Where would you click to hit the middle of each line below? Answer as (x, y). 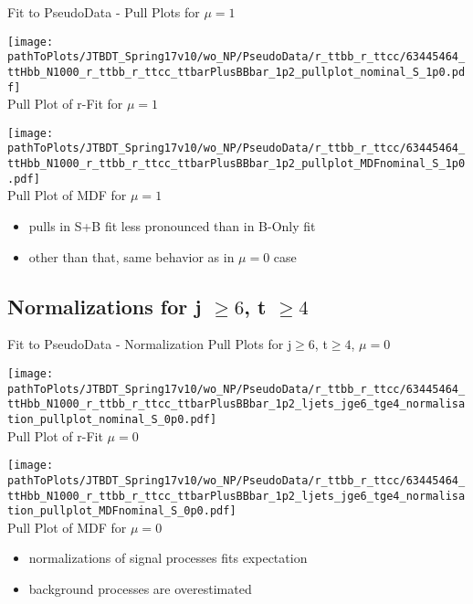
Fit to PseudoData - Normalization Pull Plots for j (150, 344)
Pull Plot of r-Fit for (65, 104)
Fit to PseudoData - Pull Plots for (104, 12)
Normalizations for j (105, 306)
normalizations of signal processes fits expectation (168, 558)
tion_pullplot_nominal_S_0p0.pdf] (112, 419)
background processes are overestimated (140, 589)
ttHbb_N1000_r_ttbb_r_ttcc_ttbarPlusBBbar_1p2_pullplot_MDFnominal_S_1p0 (236, 164)
